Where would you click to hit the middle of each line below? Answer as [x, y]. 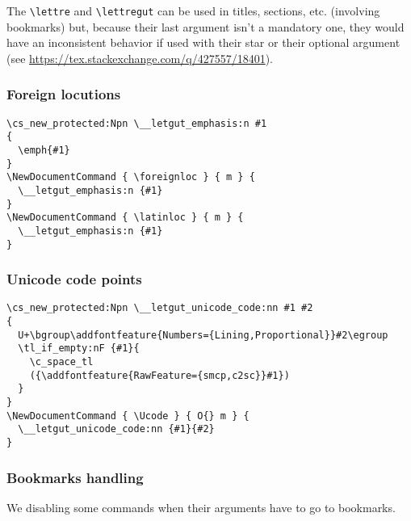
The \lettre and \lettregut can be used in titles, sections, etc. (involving [193, 11]
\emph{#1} [44, 150]
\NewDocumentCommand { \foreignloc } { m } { [131, 177]
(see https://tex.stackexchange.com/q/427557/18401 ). [140, 58]
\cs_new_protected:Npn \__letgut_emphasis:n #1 [137, 123]
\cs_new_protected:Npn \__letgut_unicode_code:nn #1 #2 [160, 308]
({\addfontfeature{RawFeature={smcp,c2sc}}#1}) [159, 375]
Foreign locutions [64, 94]
